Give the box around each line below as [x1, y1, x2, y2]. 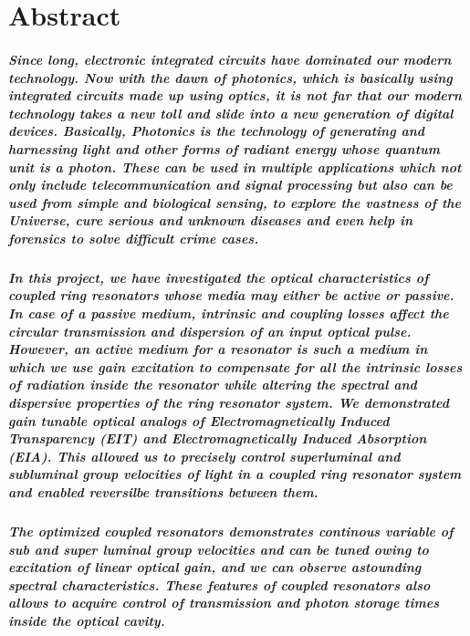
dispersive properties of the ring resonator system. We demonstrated [8, 393, 450, 412]
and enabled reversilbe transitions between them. [8, 483, 319, 501]
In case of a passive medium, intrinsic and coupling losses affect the [8, 304, 449, 323]
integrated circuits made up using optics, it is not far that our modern [8, 86, 462, 105]
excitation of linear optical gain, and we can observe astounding [8, 558, 422, 577]
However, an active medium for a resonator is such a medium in [8, 339, 428, 359]
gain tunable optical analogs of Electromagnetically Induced [8, 411, 390, 430]
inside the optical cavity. [8, 610, 165, 630]
